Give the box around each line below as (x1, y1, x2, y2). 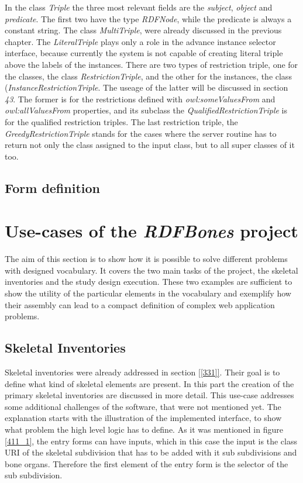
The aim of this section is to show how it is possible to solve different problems (5, 253, 288, 265)
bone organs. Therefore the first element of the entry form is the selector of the (5, 457, 288, 470)
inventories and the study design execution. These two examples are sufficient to (5, 275, 292, 288)
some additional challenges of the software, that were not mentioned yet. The (5, 400, 281, 412)
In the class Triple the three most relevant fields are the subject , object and (5, 1, 273, 13)
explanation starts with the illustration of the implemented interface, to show (5, 412, 282, 424)
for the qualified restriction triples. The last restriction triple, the (5, 115, 238, 127)
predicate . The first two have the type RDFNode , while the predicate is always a (5, 12, 292, 25)
